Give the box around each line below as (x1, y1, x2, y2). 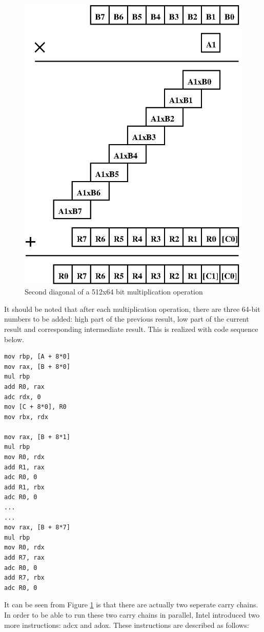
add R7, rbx (4, 574, 45, 582)
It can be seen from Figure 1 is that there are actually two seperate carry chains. (4, 599, 258, 610)
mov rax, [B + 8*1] (4, 433, 70, 441)
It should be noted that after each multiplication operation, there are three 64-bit (4, 303, 260, 314)
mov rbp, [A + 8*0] (4, 353, 70, 361)
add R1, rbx (4, 483, 45, 491)
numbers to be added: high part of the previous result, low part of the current (4, 313, 249, 324)
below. (4, 333, 24, 344)
